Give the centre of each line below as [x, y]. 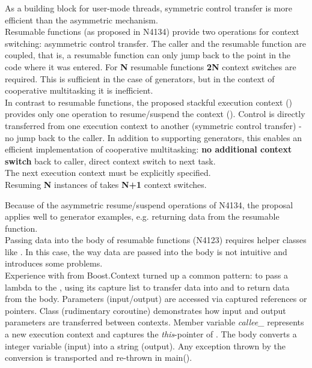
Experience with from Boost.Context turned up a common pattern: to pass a [146, 275]
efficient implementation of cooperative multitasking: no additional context [148, 149]
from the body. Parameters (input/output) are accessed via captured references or [156, 299]
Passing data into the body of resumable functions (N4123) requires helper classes [156, 240]
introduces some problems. [54, 263]
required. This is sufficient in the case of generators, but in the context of [140, 78]
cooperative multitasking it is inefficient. [79, 90]
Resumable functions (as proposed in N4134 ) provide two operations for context [152, 32]
